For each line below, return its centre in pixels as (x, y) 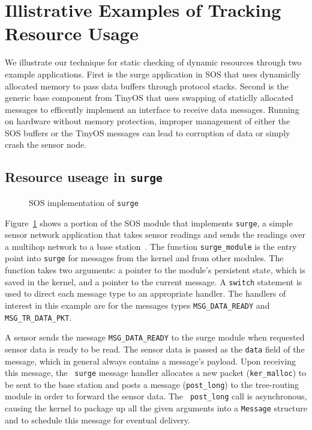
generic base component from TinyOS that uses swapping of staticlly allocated (149, 98)
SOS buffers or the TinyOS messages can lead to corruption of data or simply (148, 132)
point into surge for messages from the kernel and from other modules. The (144, 258)
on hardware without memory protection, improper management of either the (148, 121)
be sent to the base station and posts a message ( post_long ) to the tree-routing (152, 384)
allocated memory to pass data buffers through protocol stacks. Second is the (147, 86)
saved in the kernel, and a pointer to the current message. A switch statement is (154, 281)
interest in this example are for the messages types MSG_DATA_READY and (137, 305)
